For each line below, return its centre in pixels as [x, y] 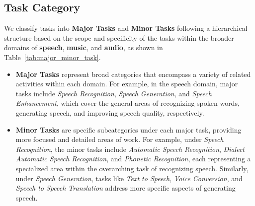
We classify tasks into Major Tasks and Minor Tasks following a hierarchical [126, 28]
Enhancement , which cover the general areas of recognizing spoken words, [127, 103]
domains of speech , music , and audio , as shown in [84, 47]
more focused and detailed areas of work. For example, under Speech [120, 139]
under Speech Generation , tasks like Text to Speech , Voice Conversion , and [129, 178]
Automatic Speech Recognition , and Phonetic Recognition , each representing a [133, 159]
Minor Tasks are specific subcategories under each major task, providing [128, 129]
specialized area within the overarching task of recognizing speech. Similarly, [132, 168]
